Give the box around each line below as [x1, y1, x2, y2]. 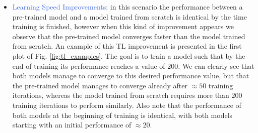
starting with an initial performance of [12, 119, 132, 130]
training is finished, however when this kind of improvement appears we [12, 21, 234, 32]
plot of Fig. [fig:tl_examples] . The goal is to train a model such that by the [12, 50, 245, 61]
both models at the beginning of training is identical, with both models [12, 109, 233, 120]
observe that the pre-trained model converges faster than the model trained [12, 31, 245, 41]
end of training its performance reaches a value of [12, 60, 165, 71]
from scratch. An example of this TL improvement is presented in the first [12, 41, 242, 51]
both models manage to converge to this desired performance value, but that [12, 70, 249, 81]
